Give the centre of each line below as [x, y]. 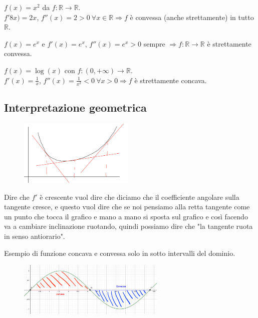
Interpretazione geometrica [75, 107]
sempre [154, 43]
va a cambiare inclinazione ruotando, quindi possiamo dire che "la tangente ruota [128, 226]
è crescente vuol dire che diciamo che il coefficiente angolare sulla [140, 197]
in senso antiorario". [35, 236]
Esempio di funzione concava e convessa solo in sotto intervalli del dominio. [120, 253]
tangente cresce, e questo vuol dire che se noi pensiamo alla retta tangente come [127, 207]
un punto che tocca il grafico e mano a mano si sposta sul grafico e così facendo [126, 216]
